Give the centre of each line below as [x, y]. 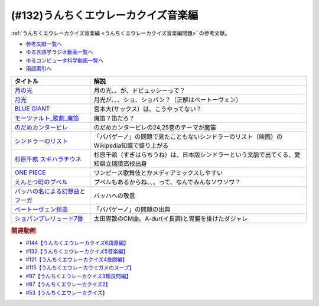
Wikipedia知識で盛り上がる [131, 145]
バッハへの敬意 [115, 196]
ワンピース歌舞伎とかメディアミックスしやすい [158, 172]
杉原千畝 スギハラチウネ [48, 159]
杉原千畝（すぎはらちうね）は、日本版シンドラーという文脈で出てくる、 [194, 155]
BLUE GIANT [32, 108]
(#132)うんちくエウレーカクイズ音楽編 [105, 15]
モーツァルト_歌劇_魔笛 [47, 118]
